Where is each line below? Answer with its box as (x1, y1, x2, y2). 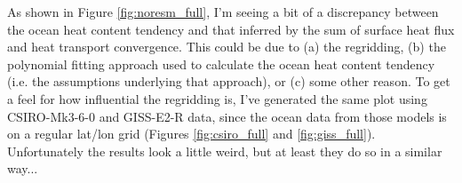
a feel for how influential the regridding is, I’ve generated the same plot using (7, 89, 427, 107)
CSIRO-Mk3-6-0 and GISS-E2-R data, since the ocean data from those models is (7, 107, 447, 125)
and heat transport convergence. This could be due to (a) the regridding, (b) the (7, 37, 446, 56)
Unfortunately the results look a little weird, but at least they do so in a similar (7, 141, 442, 160)
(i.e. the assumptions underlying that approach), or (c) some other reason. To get (7, 72, 450, 91)
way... (7, 159, 38, 178)
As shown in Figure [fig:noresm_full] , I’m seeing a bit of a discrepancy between (7, 3, 439, 20)
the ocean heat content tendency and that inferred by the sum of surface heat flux (7, 20, 455, 38)
